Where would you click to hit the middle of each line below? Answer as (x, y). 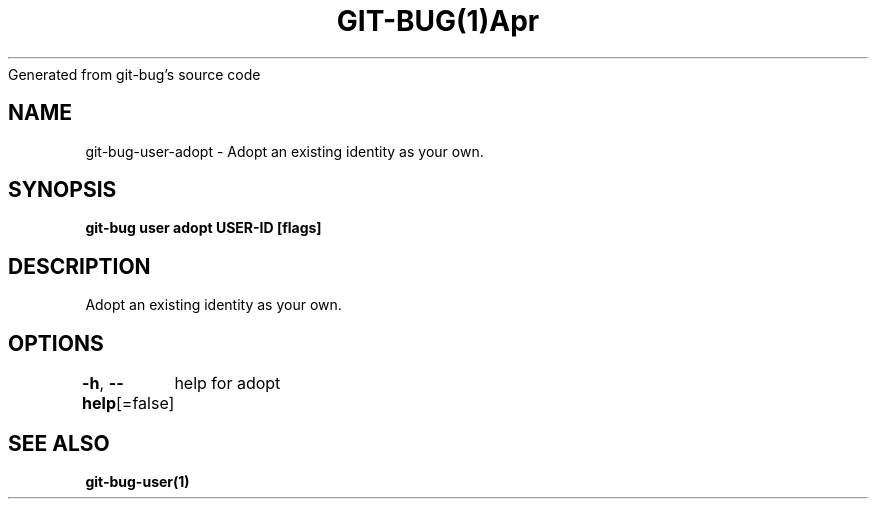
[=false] (145, 403)
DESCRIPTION (79, 266)
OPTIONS (56, 343)
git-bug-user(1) (137, 481)
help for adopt (227, 383)
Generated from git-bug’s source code (134, 74)
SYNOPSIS (62, 190)
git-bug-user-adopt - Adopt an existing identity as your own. (284, 151)
